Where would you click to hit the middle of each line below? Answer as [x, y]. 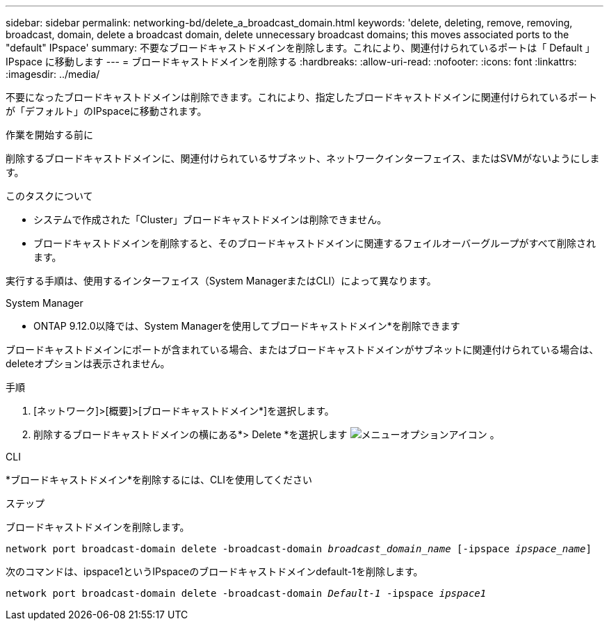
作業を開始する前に [49, 135]
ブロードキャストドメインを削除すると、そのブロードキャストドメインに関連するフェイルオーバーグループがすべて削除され [315, 243]
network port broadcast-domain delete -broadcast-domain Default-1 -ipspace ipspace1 [246, 593]
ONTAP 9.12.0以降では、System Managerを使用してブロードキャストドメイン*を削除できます [247, 326]
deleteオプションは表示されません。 [88, 363]
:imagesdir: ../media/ [53, 74]
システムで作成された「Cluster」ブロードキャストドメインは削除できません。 [210, 219]
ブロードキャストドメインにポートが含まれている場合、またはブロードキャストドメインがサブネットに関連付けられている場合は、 [302, 350]
